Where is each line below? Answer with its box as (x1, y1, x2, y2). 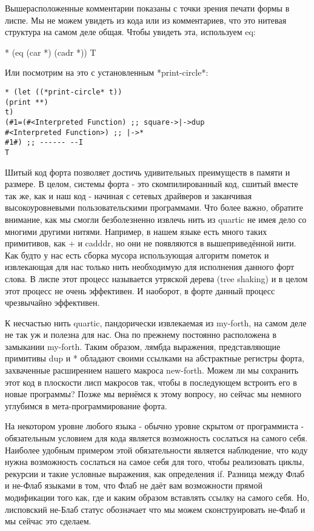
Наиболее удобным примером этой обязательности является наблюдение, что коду (5, 443, 308, 456)
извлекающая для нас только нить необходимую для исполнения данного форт (5, 260, 295, 273)
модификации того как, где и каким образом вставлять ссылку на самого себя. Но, (5, 491, 310, 503)
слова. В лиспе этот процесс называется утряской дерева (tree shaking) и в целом (5, 272, 308, 285)
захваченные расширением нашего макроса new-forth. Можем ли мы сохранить (5, 364, 299, 377)
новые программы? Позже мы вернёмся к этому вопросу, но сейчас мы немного (5, 388, 301, 400)
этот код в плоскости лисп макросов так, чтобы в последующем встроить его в (5, 375, 297, 388)
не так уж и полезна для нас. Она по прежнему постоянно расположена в (5, 328, 277, 341)
